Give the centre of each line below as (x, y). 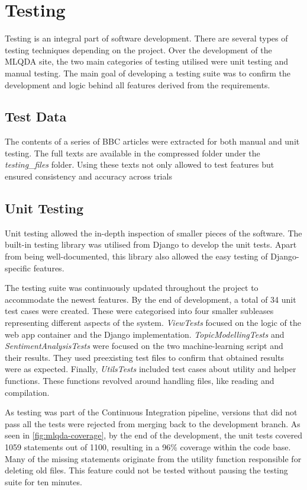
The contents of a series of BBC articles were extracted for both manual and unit (152, 141)
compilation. (27, 392)
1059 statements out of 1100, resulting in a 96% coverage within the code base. (148, 446)
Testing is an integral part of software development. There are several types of (146, 38)
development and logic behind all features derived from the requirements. (138, 84)
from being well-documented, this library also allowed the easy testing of (136, 256)
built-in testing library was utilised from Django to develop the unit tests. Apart (151, 244)
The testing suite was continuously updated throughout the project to (132, 288)
